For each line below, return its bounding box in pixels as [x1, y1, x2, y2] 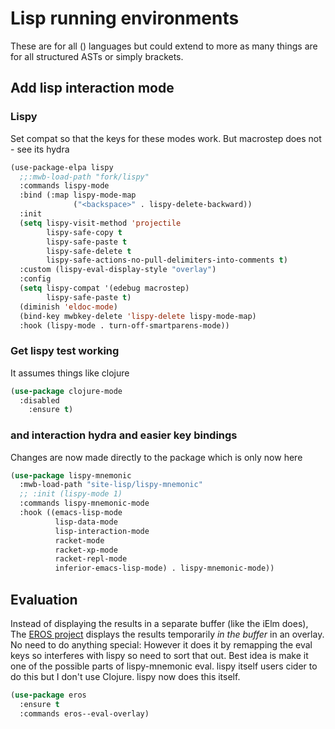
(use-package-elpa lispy [10, 162, 114, 172]
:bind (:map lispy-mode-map [19, 190, 137, 201]
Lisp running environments [10, 7, 240, 30]
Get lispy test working [10, 344, 120, 358]
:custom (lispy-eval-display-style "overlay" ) [19, 265, 217, 275]
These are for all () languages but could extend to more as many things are [10, 40, 318, 52]
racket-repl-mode [54, 554, 128, 564]
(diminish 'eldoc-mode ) [19, 302, 118, 312]
